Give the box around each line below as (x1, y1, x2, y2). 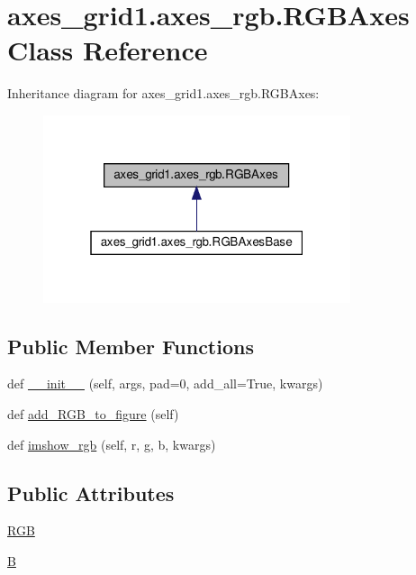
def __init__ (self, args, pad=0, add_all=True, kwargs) (7, 374, 323, 393)
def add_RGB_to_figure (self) (7, 405, 179, 424)
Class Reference (7, 32, 208, 68)
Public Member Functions (7, 332, 254, 360)
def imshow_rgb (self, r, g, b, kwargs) (7, 434, 216, 453)
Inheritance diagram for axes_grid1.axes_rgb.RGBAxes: (7, 84, 320, 103)
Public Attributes (7, 479, 175, 507)
